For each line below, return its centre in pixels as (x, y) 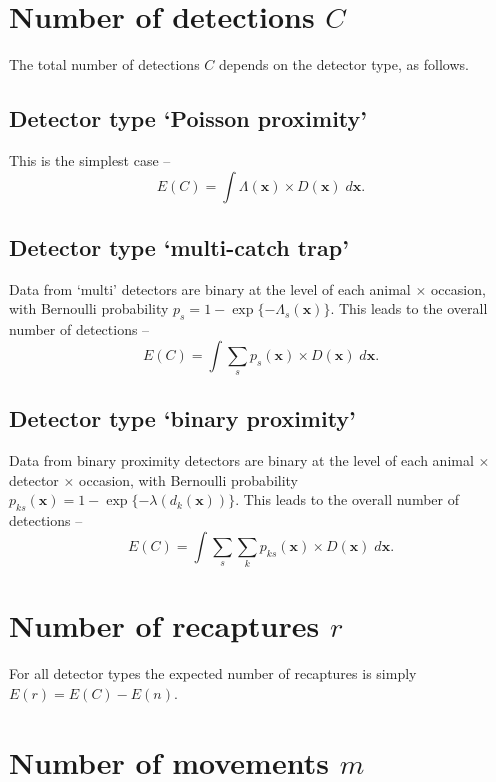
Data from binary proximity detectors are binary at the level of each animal (241, 460)
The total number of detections (104, 64)
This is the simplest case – (90, 159)
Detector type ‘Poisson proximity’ (188, 118)
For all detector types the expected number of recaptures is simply (213, 673)
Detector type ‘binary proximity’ (182, 418)
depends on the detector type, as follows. (344, 64)
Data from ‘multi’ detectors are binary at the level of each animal (210, 288)
